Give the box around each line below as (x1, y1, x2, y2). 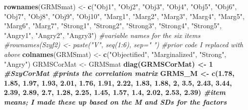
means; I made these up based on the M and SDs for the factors (4, 96, 227, 107)
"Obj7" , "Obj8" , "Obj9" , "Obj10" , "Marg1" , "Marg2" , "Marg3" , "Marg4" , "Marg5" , (4, 11, 245, 21)
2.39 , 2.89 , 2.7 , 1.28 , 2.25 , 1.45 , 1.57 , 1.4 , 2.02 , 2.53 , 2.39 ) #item (4, 87, 225, 97)
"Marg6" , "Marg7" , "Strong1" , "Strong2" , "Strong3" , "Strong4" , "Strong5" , (4, 20, 222, 31)
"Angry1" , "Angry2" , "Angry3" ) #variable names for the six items (4, 30, 201, 40)
